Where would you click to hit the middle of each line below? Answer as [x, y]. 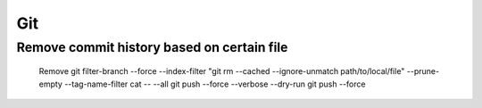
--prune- [423, 71]
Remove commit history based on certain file [152, 47]
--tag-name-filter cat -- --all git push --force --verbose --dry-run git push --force [215, 84]
